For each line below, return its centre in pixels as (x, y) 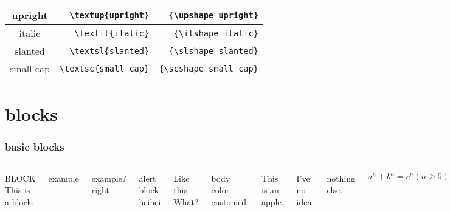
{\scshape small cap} (209, 68)
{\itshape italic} (216, 33)
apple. (273, 201)
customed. (230, 201)
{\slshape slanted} (213, 51)
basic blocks (35, 147)
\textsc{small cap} (104, 68)
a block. (19, 201)
